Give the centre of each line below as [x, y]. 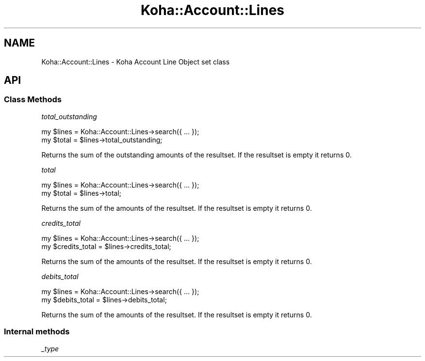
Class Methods [33, 100]
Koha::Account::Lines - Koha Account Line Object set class [136, 62]
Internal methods [37, 332]
